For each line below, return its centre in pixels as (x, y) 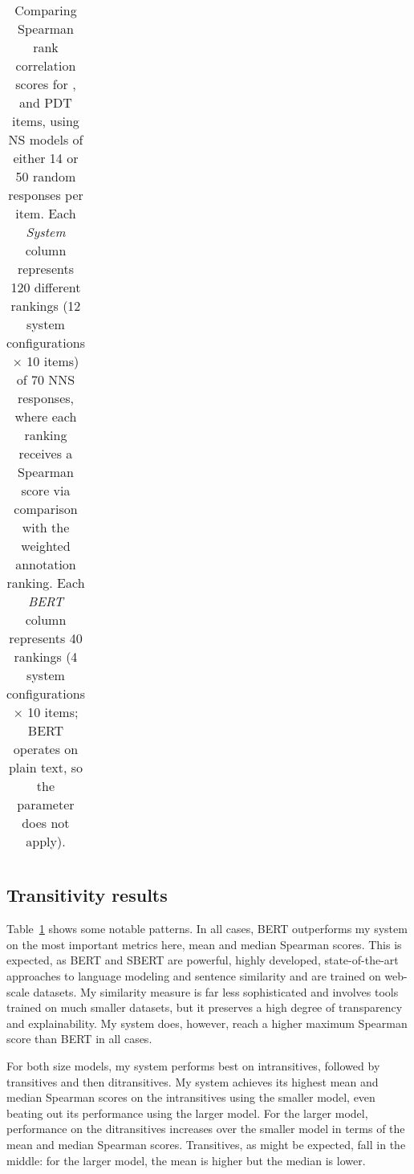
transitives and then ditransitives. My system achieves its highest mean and (193, 1081)
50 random (46, 176)
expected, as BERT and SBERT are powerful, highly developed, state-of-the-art (203, 960)
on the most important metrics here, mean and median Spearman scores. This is (204, 944)
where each (46, 416)
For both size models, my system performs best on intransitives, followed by (193, 1065)
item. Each (46, 213)
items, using (46, 121)
